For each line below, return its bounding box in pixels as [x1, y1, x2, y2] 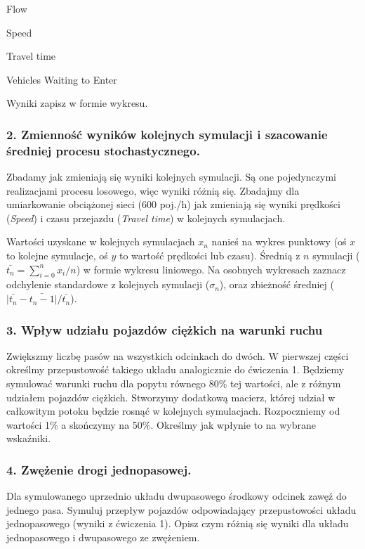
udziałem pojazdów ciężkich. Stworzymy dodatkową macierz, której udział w [6, 389, 336, 404]
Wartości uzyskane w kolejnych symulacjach [6, 234, 195, 249]
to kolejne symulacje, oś [6, 248, 108, 263]
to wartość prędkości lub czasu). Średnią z [119, 248, 300, 263]
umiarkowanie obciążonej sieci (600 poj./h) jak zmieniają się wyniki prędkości [6, 197, 340, 212]
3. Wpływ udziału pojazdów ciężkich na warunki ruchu [6, 321, 323, 338]
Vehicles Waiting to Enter [6, 72, 117, 86]
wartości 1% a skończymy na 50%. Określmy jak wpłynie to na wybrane [6, 417, 316, 432]
